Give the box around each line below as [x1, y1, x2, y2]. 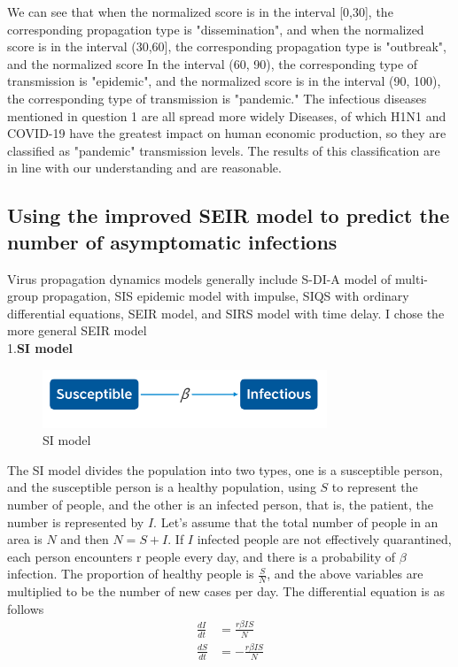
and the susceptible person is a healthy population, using [7, 478, 316, 496]
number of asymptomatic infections [7, 227, 338, 255]
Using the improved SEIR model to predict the [7, 202, 450, 229]
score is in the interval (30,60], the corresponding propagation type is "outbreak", [7, 37, 446, 56]
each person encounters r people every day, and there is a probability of [7, 547, 395, 565]
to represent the [331, 478, 418, 496]
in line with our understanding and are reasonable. [7, 158, 282, 177]
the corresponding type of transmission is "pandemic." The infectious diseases [7, 88, 427, 107]
